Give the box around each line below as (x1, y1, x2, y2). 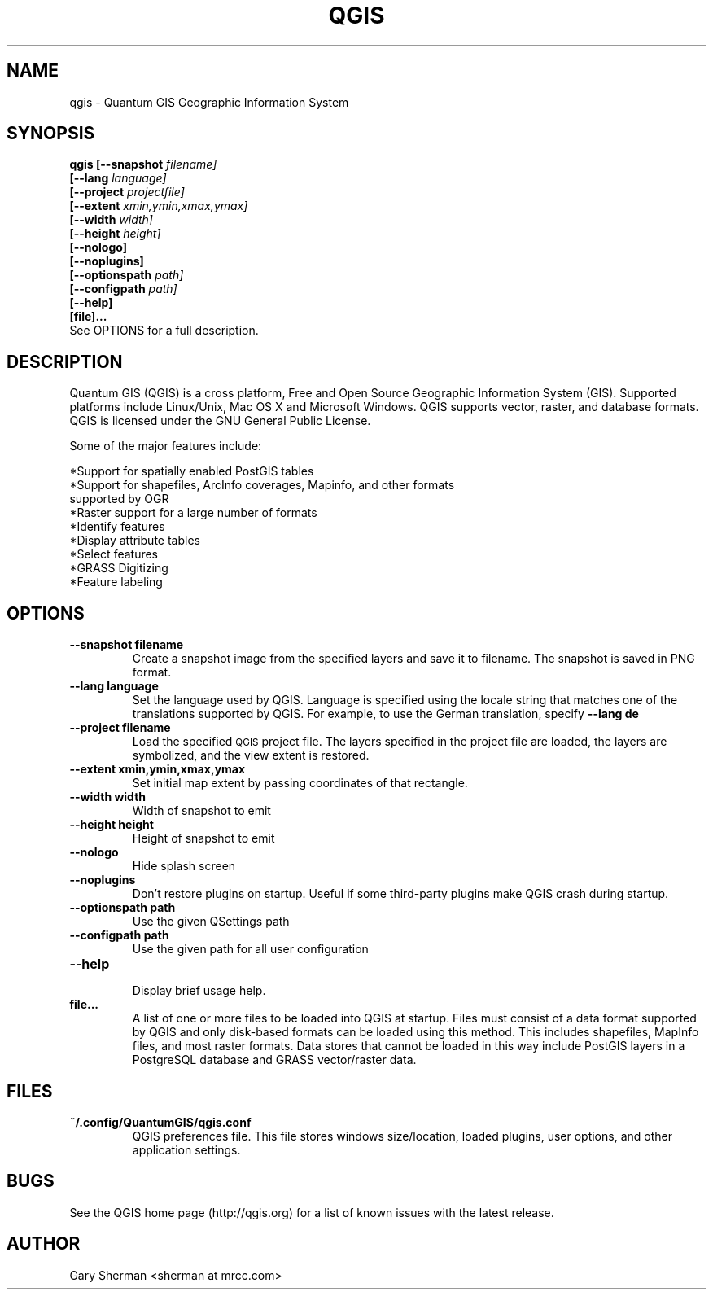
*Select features (69, 547, 159, 562)
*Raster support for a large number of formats (69, 506, 317, 520)
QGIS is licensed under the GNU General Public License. (69, 414, 371, 428)
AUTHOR (7, 1233, 81, 1254)
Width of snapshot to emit (132, 803, 271, 818)
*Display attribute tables (69, 533, 200, 548)
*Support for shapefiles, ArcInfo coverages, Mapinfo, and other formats (69, 478, 455, 493)
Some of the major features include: (69, 439, 262, 453)
